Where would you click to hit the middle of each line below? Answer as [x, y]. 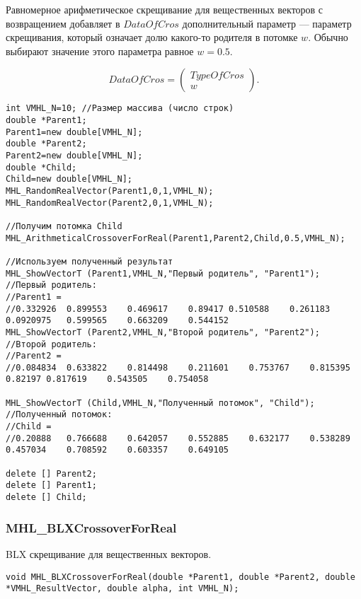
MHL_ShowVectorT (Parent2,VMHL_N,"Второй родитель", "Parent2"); [163, 332]
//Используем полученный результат [90, 261]
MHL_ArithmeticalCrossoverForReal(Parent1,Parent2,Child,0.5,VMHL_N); [176, 238]
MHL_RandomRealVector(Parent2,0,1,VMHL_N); [110, 203]
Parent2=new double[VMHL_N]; [74, 156]
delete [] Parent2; [51, 473]
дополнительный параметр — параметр [267, 23]
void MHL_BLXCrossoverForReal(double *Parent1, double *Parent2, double [180, 577]
